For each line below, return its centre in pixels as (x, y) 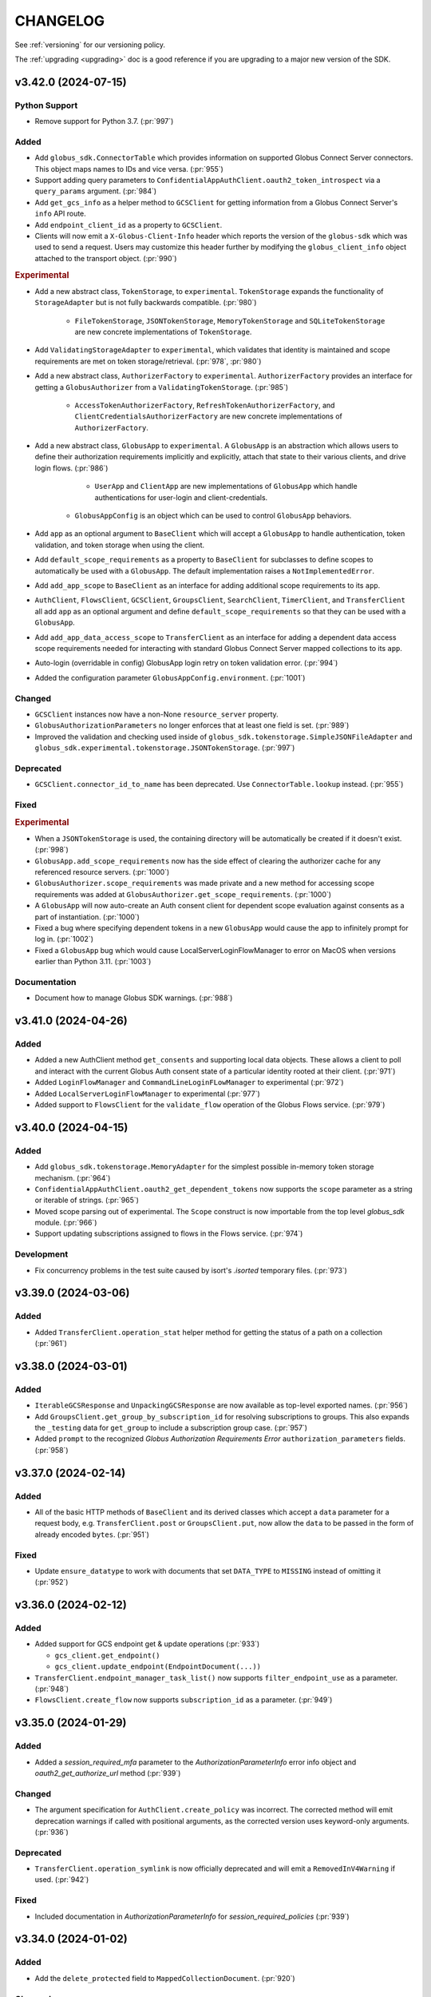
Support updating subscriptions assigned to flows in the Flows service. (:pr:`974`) (169, 1233)
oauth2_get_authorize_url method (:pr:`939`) (108, 1773)
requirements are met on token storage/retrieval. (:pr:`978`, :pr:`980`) (148, 361)
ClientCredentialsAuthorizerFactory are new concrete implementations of (209, 416)
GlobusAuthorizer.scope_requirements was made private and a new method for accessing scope (205, 883)
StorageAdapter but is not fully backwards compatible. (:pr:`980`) (146, 303)
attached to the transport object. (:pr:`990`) (106, 258)
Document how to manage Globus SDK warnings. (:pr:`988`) (134, 998)
